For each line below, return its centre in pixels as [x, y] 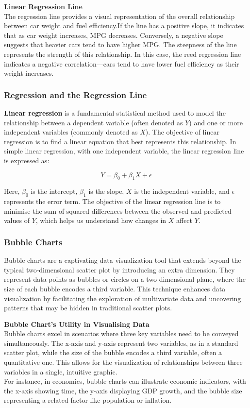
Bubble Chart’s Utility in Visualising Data [77, 324]
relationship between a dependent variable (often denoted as [93, 122]
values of [17, 220]
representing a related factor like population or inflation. [88, 400]
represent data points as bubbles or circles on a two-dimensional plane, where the [125, 279]
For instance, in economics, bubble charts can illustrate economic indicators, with [125, 381]
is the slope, [106, 191]
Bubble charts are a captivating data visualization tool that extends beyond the [123, 260]
